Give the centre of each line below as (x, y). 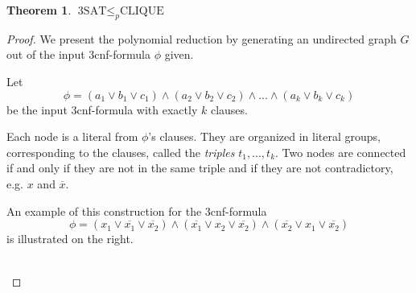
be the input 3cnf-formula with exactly (102, 109)
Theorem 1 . (39, 10)
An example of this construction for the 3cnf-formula (137, 210)
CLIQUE (142, 11)
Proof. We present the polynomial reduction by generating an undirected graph (202, 38)
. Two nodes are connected (341, 152)
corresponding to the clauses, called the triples (121, 152)
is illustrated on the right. (70, 239)
